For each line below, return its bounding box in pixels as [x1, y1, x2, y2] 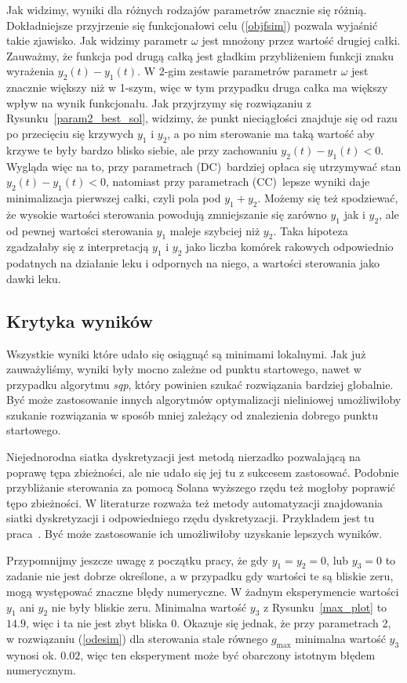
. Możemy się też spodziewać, [257, 189, 398, 205]
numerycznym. [6, 662, 76, 678]
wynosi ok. [6, 646, 57, 663]
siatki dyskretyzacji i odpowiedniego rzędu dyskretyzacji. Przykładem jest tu [6, 510, 375, 526]
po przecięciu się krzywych [6, 125, 134, 141]
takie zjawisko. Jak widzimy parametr [6, 32, 188, 49]
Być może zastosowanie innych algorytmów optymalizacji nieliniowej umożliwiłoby [6, 391, 402, 408]
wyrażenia [6, 63, 55, 79]
